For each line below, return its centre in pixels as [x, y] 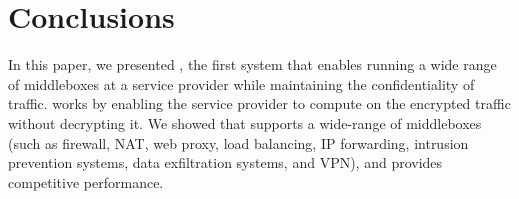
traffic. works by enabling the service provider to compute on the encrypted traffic [259, 103]
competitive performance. [86, 181]
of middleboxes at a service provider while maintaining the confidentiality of [241, 83]
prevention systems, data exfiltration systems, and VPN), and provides [225, 162]
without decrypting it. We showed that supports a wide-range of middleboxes [245, 122]
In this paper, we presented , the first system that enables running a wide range [252, 64]
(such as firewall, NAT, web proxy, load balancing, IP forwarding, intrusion [238, 142]
